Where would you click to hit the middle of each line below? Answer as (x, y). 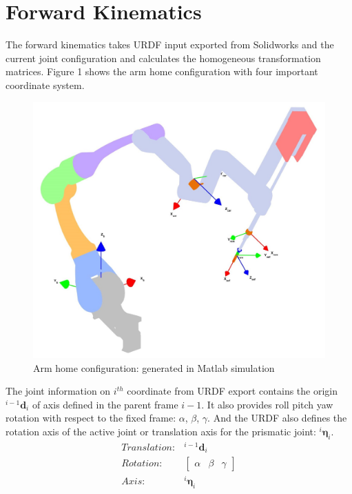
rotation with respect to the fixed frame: (91, 418)
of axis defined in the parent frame (105, 404)
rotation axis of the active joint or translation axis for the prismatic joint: (161, 431)
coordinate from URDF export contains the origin (232, 391)
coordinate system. (45, 85)
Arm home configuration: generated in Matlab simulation (154, 367)
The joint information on (58, 391)
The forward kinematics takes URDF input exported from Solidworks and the (170, 45)
